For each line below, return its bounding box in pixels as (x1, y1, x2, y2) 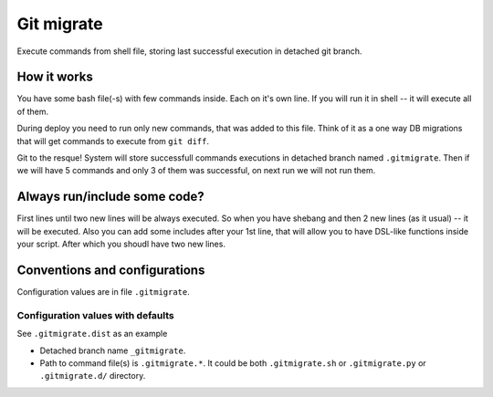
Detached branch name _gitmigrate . (39, 345, 186, 356)
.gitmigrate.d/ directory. (39, 371, 146, 381)
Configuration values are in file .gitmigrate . (16, 287, 191, 297)
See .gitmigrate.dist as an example (16, 329, 168, 340)
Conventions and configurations (16, 262, 205, 277)
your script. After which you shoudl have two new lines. (16, 238, 226, 250)
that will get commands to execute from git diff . (16, 135, 210, 146)
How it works (16, 69, 93, 85)
